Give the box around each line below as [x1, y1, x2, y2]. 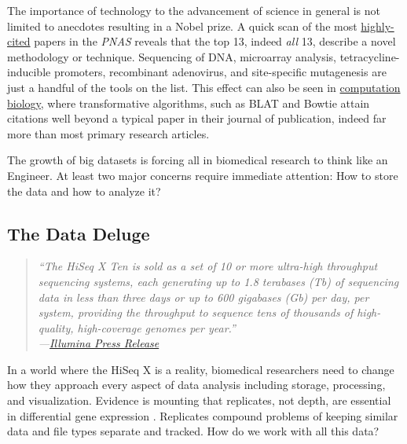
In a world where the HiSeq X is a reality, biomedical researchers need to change [7, 361, 394, 377]
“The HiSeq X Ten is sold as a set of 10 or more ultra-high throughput [38, 258, 378, 274]
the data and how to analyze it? [7, 182, 161, 199]
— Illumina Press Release [38, 335, 159, 351]
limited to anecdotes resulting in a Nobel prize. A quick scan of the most [7, 17, 357, 34]
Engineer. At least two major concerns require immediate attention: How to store [7, 167, 398, 183]
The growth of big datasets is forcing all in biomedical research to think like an [7, 152, 388, 168]
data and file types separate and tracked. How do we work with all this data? [7, 423, 379, 439]
